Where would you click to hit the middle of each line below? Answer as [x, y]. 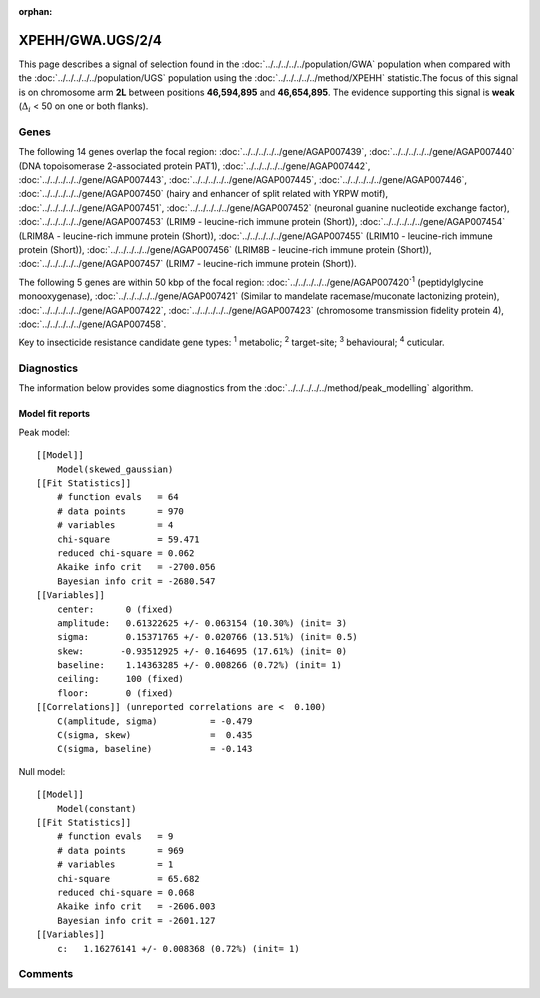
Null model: [42, 771]
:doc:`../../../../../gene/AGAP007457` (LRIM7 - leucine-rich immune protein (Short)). [187, 264]
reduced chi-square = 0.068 [125, 892]
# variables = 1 [115, 864]
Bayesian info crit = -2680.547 [136, 581]
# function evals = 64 [117, 497]
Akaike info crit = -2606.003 [136, 906]
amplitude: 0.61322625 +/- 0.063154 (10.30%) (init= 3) [202, 623]
